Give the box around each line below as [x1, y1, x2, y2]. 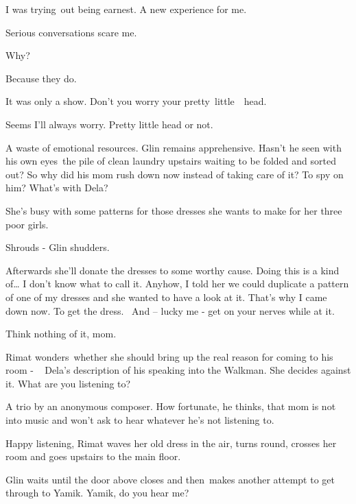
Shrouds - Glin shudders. [5, 240, 110, 254]
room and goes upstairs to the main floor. [5, 449, 181, 464]
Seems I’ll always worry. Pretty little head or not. [5, 117, 213, 131]
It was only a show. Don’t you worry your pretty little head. [5, 94, 267, 108]
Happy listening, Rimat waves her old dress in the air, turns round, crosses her [5, 435, 337, 450]
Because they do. [5, 71, 77, 85]
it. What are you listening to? [5, 376, 131, 390]
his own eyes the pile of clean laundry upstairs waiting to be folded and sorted [5, 154, 336, 168]
